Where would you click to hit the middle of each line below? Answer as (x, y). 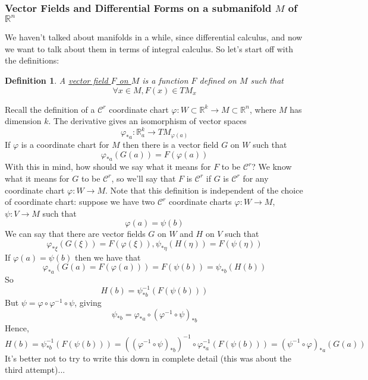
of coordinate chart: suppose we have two (80, 202)
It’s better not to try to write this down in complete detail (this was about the (148, 358)
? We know (272, 167)
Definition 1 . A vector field (56, 80)
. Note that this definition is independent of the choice (204, 190)
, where (263, 109)
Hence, (17, 328)
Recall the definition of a (50, 109)
